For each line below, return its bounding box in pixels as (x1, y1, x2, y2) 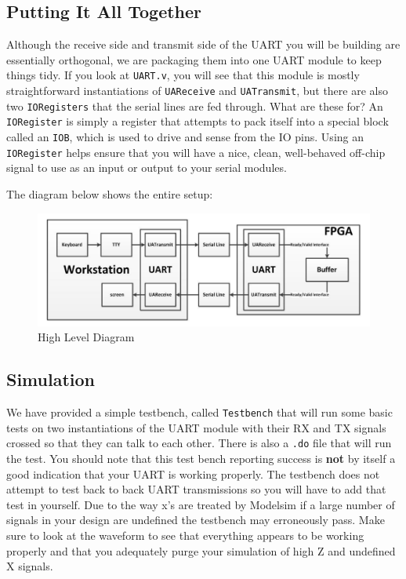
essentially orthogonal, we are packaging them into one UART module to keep (6, 51, 382, 67)
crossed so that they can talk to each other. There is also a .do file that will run (6, 435, 392, 451)
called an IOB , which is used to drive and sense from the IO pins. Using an (6, 129, 364, 145)
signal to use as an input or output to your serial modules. (6, 159, 287, 176)
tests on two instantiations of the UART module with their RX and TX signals (6, 419, 386, 435)
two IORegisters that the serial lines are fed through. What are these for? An (6, 97, 383, 114)
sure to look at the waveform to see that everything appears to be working (6, 526, 364, 543)
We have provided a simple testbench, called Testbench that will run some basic (6, 404, 393, 421)
